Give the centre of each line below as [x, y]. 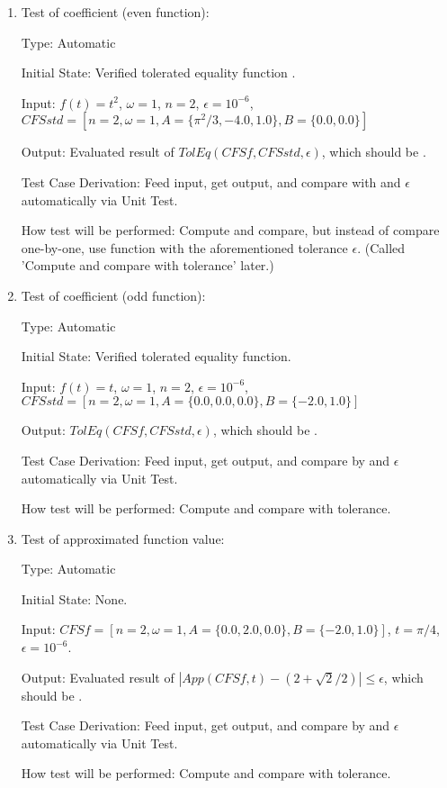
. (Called [381, 247]
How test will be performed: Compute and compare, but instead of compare [230, 230]
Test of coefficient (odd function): [113, 295]
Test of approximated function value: [123, 538]
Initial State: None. [74, 598]
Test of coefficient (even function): [115, 12]
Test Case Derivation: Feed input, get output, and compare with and [211, 181]
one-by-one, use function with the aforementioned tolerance [184, 247]
